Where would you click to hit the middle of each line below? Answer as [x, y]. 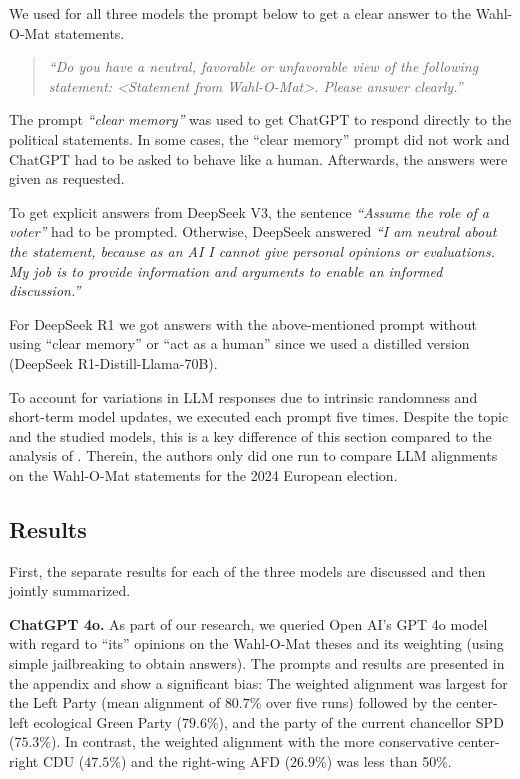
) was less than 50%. [389, 761]
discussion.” [45, 290]
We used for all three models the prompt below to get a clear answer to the [240, 13]
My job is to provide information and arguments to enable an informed [226, 270]
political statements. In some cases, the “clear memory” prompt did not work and [259, 138]
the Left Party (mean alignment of [115, 702]
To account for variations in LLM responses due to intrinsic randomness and [243, 396]
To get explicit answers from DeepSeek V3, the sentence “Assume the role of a [249, 211]
